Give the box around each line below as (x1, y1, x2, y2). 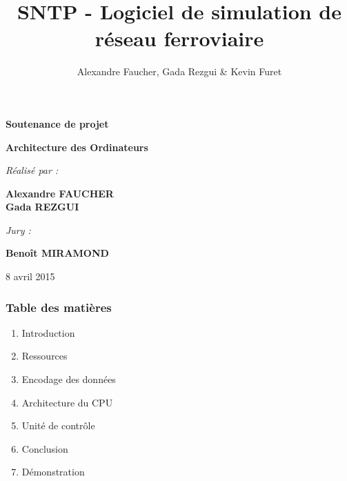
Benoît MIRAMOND (6, 246, 109, 260)
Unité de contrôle (21, 418, 95, 433)
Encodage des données (21, 372, 116, 386)
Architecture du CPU (21, 395, 113, 409)
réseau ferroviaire (95, 24, 264, 52)
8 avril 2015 (6, 269, 55, 284)
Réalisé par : (6, 163, 59, 177)
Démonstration (21, 464, 85, 479)
